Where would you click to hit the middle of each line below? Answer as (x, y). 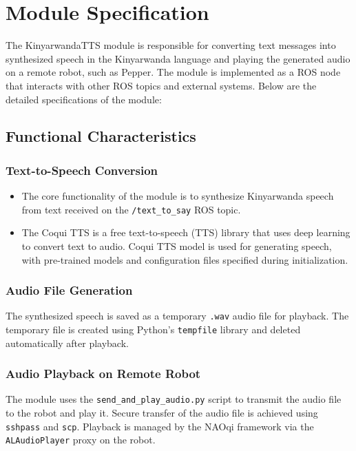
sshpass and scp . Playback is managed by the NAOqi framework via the (160, 426)
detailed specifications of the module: (84, 99)
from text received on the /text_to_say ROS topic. (131, 209)
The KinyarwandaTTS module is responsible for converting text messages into (171, 45)
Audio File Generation (69, 290)
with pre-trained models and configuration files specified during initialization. (185, 259)
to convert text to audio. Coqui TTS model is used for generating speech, (177, 245)
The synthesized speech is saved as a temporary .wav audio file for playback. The (177, 316)
